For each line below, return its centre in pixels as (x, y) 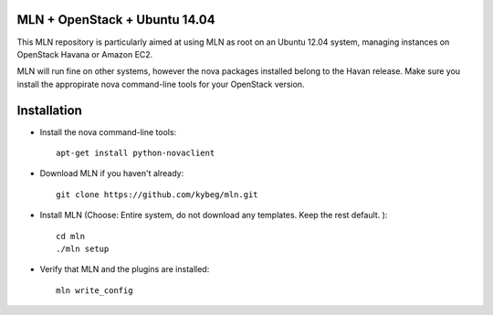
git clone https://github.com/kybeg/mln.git (157, 194)
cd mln (71, 236)
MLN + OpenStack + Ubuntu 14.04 (116, 20)
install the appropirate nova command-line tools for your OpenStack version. (161, 84)
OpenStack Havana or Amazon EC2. (85, 54)
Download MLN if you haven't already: (112, 173)
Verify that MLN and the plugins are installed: (125, 269)
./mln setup (83, 248)
